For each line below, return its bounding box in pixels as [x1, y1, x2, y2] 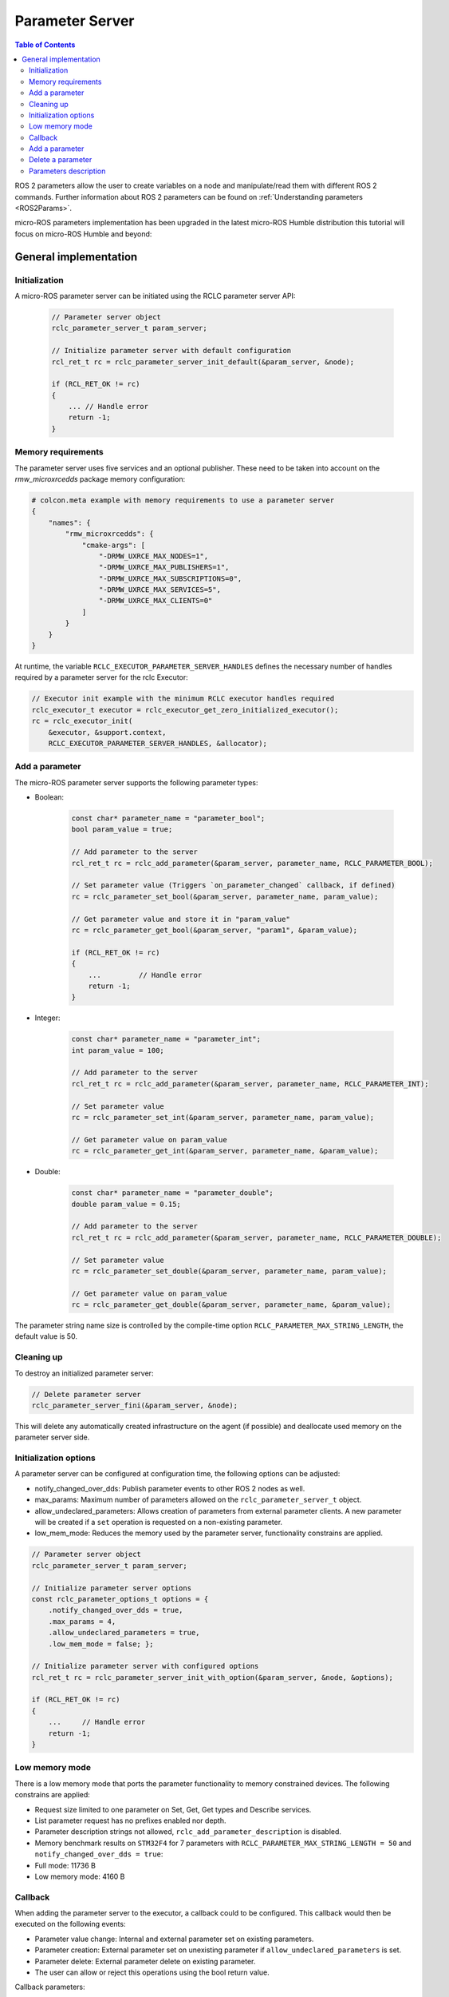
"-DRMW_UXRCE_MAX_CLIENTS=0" [98, 596, 213, 605]
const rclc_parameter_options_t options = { [31, 1594, 209, 1603]
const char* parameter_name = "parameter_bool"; [71, 814, 266, 823]
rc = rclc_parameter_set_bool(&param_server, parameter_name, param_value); [71, 891, 379, 901]
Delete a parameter [29, 155, 93, 165]
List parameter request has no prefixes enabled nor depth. [34, 1816, 226, 1825]
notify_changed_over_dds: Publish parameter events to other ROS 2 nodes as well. [34, 1483, 305, 1493]
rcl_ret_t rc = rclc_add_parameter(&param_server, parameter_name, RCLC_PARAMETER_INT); [71, 1079, 430, 1088]
